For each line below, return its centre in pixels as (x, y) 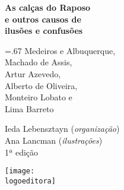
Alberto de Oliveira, (41, 85)
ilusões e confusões (44, 31)
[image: (20, 171)
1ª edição (22, 152)
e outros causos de (43, 19)
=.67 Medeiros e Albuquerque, (60, 50)
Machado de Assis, (39, 62)
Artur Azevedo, (33, 73)
